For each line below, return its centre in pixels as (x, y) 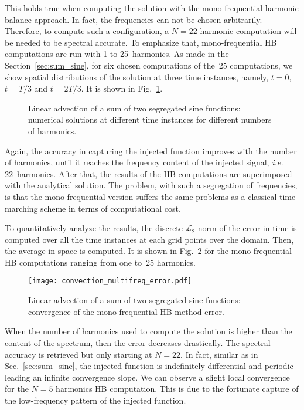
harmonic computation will (248, 31)
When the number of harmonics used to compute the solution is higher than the (148, 331)
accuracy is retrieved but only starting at (78, 354)
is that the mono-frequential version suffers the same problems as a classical (141, 196)
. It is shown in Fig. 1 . (122, 88)
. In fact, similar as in (219, 354)
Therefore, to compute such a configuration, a (87, 31)
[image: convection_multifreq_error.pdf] (110, 281)
